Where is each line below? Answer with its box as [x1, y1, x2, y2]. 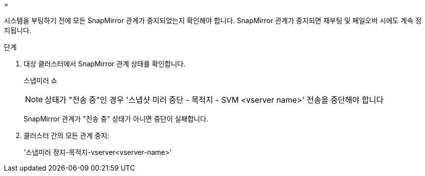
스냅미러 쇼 [24, 76, 57, 85]
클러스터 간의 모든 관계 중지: [24, 131, 110, 140]
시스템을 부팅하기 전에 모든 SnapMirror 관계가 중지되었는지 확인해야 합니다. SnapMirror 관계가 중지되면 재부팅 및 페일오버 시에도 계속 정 [4, 16, 422, 25]
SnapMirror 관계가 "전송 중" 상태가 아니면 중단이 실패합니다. [24, 115, 209, 123]
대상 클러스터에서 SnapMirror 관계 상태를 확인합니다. [24, 59, 186, 68]
